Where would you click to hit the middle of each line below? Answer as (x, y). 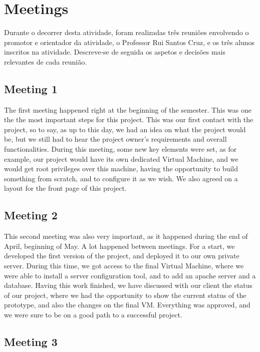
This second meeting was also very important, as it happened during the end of (126, 236)
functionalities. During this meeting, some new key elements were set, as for (120, 149)
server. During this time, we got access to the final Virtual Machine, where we (124, 266)
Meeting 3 (31, 341)
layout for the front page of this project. (65, 188)
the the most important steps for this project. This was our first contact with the (129, 119)
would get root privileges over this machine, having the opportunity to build (121, 168)
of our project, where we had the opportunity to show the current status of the (125, 295)
